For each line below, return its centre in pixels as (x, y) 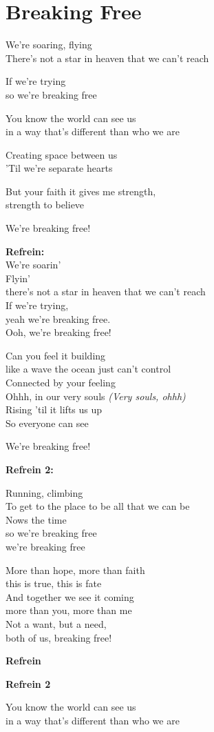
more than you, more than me (69, 610)
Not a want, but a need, (56, 623)
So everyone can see (47, 423)
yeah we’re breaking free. (58, 318)
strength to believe (45, 205)
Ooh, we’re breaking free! (58, 332)
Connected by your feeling (61, 382)
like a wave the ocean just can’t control (88, 369)
